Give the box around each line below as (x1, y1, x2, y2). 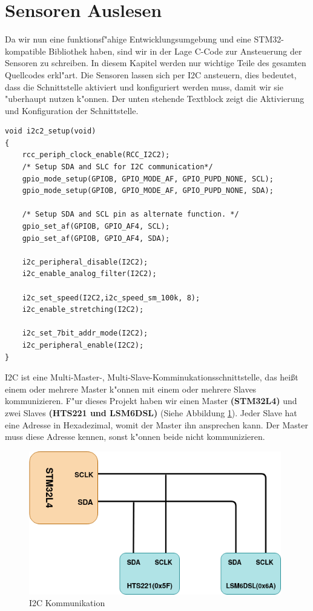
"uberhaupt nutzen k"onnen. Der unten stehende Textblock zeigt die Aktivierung (5, 92, 305, 105)
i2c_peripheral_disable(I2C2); (22, 257, 148, 266)
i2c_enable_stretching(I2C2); (22, 305, 144, 314)
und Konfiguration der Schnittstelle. (5, 104, 139, 116)
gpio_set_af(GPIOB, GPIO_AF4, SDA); (22, 234, 170, 243)
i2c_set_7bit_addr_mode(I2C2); (22, 329, 148, 338)
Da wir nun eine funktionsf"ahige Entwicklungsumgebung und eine (5, 33, 251, 46)
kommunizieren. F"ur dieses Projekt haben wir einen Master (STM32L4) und (5, 394, 297, 407)
